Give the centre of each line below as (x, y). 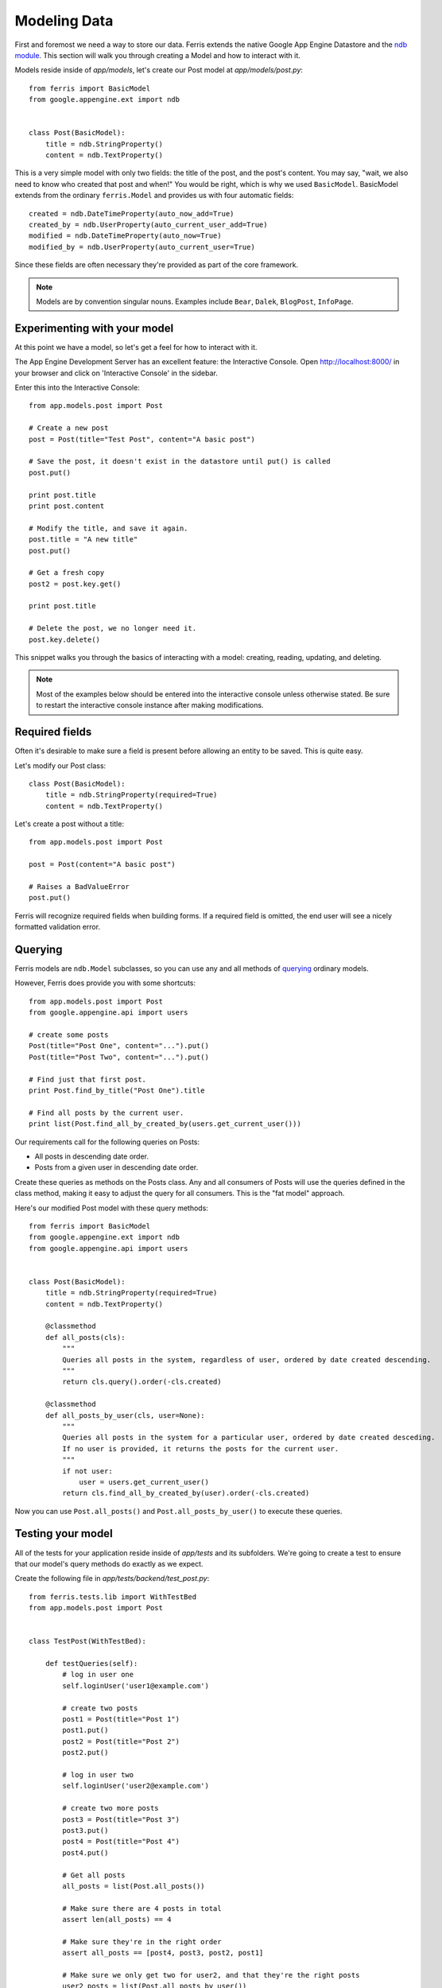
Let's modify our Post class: (60, 765)
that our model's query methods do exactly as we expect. (109, 1563)
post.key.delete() (65, 639)
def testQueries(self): (91, 1664)
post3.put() (85, 1830)
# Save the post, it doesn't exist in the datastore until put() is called (180, 462)
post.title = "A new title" (83, 540)
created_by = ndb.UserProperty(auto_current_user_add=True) (148, 225)
